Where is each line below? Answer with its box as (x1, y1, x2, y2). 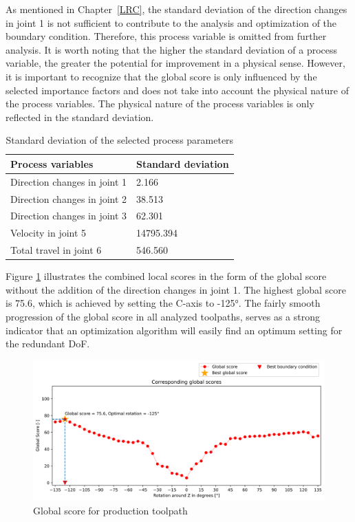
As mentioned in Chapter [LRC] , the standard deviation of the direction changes (6, 2, 347, 16)
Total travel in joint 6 (10, 243, 102, 257)
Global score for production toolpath (33, 503, 188, 517)
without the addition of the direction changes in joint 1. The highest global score (6, 282, 346, 296)
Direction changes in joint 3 (10, 208, 127, 223)
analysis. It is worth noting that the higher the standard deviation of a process (6, 42, 338, 56)
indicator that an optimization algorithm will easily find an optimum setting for (6, 323, 343, 337)
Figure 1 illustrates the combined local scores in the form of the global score (6, 269, 327, 283)
